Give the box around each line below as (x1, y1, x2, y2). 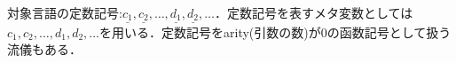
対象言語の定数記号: (7, 4, 122, 21)
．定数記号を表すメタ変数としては (214, 4, 413, 21)
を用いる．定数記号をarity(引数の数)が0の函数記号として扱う (99, 22, 452, 41)
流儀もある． (7, 40, 82, 59)
